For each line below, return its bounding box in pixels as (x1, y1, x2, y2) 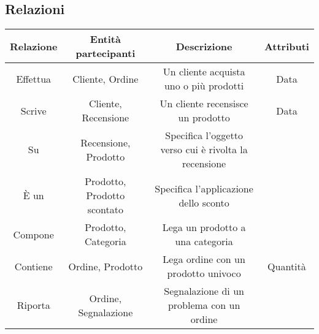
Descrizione (175, 39, 233, 53)
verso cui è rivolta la (160, 142, 248, 157)
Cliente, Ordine (72, 71, 139, 86)
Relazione (10, 39, 58, 53)
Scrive (20, 103, 47, 118)
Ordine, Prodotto (68, 259, 143, 273)
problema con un (167, 298, 240, 313)
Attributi (264, 39, 309, 53)
